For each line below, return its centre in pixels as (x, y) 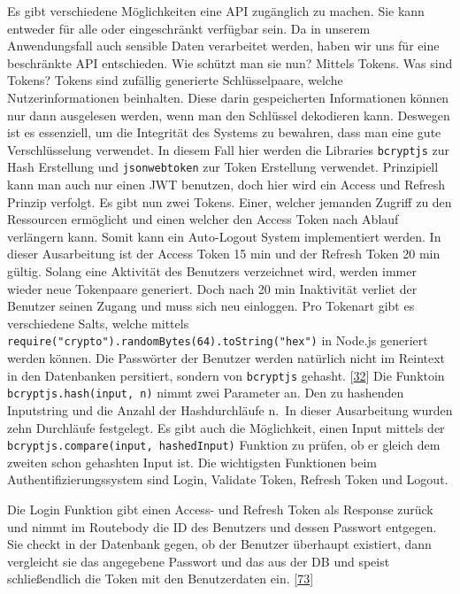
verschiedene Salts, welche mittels (98, 323)
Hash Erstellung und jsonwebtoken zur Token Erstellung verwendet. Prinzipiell (223, 167)
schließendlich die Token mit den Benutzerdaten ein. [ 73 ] (161, 579)
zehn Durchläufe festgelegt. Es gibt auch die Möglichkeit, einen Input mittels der (226, 427)
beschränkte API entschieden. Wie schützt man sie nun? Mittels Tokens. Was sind (230, 62)
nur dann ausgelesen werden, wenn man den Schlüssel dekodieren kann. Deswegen (229, 115)
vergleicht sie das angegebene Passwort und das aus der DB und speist (199, 561)
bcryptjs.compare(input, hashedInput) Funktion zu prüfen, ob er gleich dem (224, 445)
